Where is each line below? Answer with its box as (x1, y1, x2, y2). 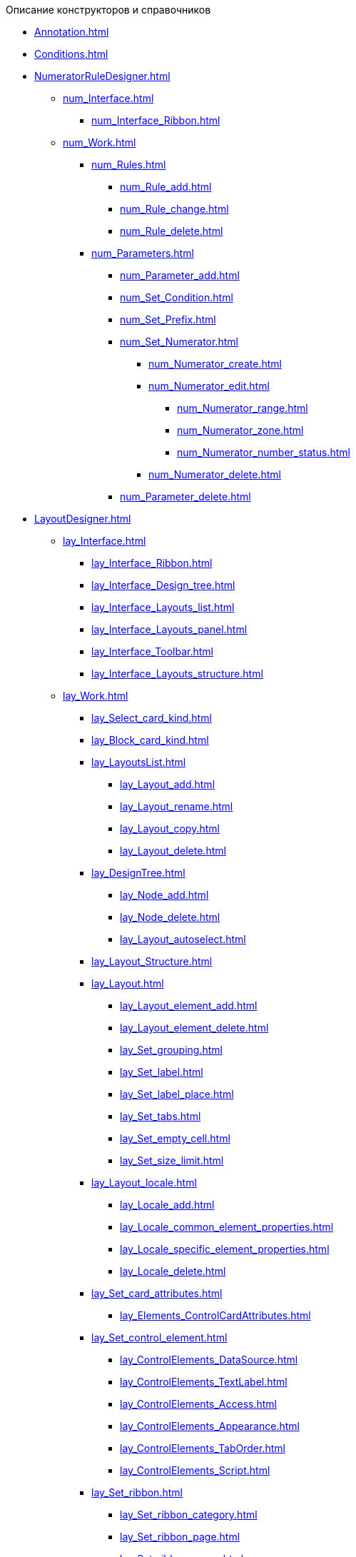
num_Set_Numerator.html (120, 336, 238, 348)
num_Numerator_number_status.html (177, 446, 350, 458)
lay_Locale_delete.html (120, 1265, 226, 1277)
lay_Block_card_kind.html (91, 734, 209, 746)
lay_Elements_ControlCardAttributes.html (120, 1309, 311, 1321)
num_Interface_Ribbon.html (91, 114, 220, 126)
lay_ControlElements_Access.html (120, 1398, 277, 1410)
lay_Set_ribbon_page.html (120, 1531, 240, 1543)
